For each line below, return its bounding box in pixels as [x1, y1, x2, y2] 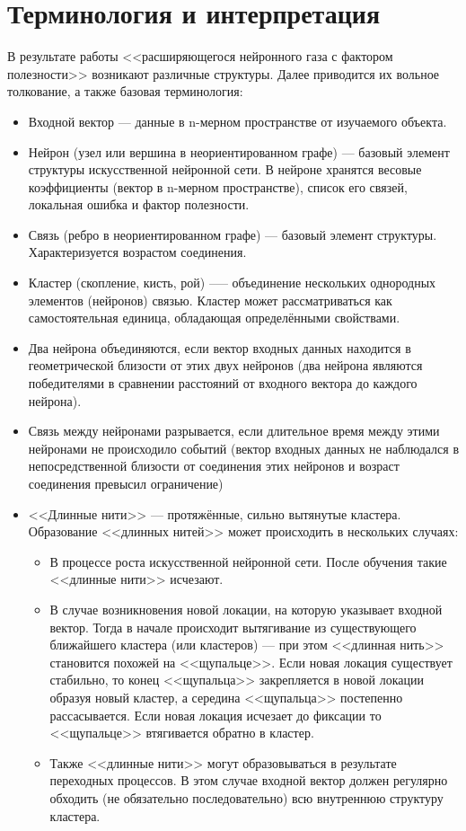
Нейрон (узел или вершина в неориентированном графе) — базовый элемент [28, 142, 450, 161]
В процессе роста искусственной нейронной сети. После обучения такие [49, 552, 447, 570]
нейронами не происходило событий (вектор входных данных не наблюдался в [28, 438, 460, 457]
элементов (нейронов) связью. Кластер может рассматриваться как [28, 290, 392, 309]
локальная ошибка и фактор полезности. [28, 195, 250, 214]
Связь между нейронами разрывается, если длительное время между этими [28, 421, 440, 440]
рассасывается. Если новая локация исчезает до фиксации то [49, 705, 382, 724]
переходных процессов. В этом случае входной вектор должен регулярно [49, 771, 448, 790]
